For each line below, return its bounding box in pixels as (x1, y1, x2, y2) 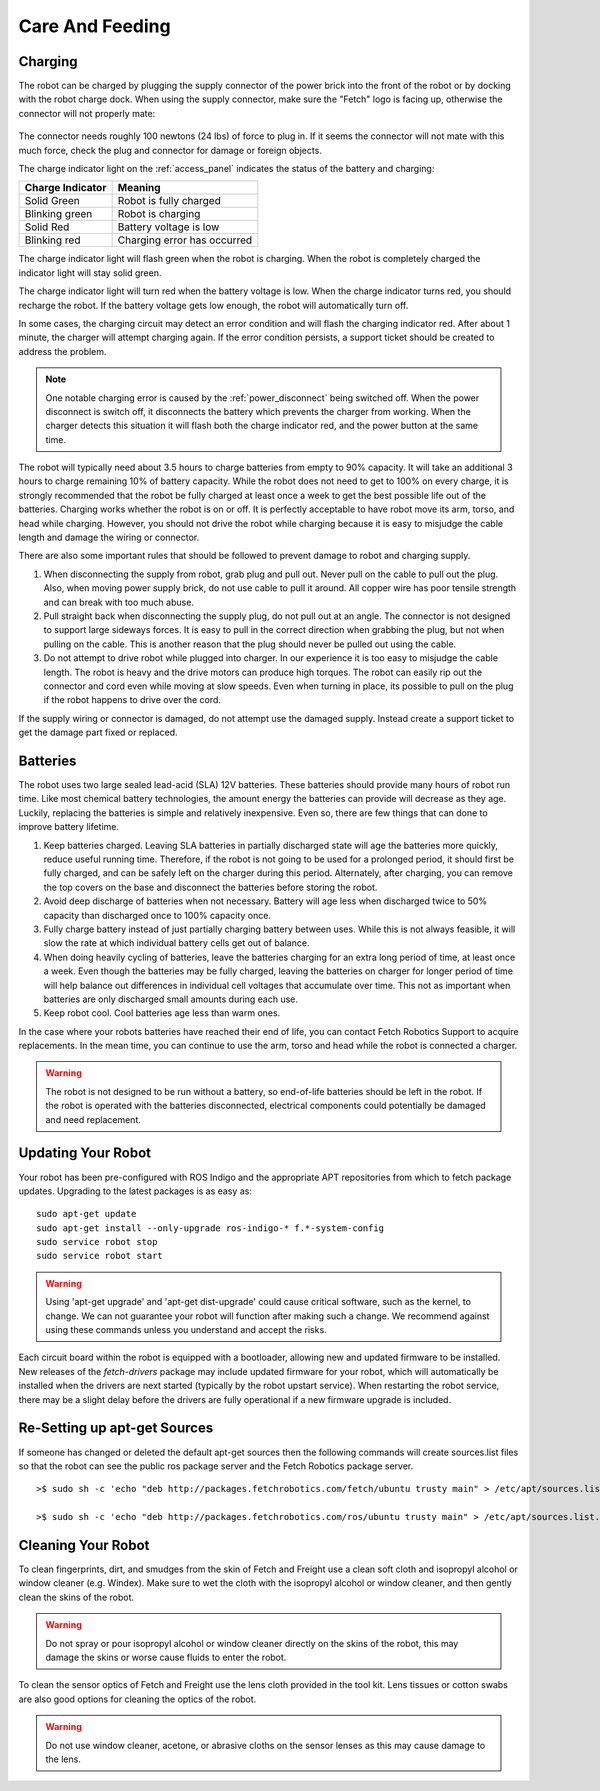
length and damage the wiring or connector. (18, 531, 200, 544)
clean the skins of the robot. (18, 1591, 135, 1603)
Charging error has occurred (117, 233, 253, 247)
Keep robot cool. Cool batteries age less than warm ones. (43, 1007, 281, 1019)
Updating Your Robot (18, 1145, 152, 1162)
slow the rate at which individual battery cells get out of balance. (43, 937, 310, 949)
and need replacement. (45, 1113, 142, 1125)
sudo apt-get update (36, 1208, 137, 1220)
